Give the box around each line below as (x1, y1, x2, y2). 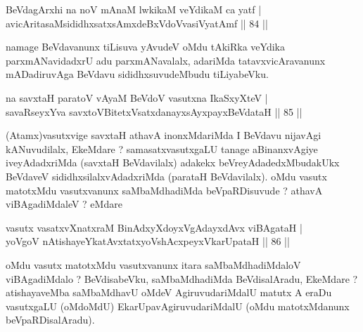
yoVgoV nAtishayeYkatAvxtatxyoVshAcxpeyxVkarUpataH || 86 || (6, 234, 290, 248)
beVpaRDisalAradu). (6, 312, 95, 327)
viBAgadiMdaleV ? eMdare (6, 197, 122, 211)
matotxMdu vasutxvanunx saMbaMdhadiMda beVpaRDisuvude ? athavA (6, 182, 323, 197)
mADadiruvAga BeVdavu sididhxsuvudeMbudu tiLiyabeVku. (6, 67, 269, 81)
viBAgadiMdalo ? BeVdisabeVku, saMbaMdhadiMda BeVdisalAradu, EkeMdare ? (6, 271, 358, 286)
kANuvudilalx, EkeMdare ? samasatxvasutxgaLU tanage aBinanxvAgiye (6, 141, 318, 156)
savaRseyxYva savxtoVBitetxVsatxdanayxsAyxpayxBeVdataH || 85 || (6, 104, 302, 119)
